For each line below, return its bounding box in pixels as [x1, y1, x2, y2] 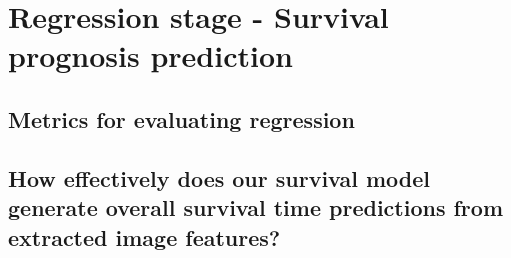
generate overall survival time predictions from [8, 192, 504, 223]
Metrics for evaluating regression [8, 103, 355, 134]
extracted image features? [8, 221, 281, 252]
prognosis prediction [8, 35, 293, 76]
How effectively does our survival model [8, 162, 431, 193]
